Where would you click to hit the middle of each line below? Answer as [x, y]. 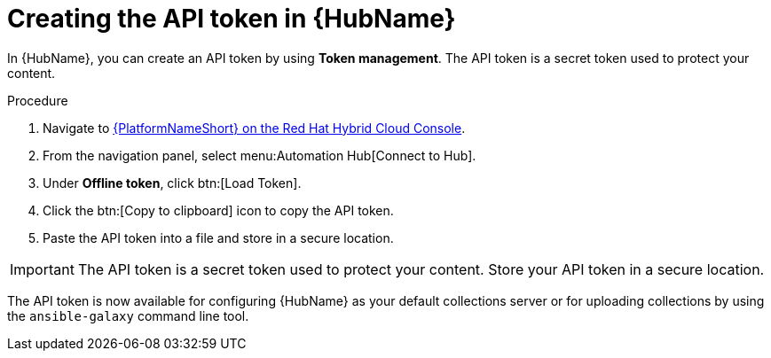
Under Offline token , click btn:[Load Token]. [172, 183]
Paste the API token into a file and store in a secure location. [218, 237]
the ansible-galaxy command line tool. [128, 315]
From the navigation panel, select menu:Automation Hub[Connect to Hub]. [260, 155]
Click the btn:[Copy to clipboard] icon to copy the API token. [218, 210]
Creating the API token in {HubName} [232, 19]
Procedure [38, 100]
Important [42, 269]
